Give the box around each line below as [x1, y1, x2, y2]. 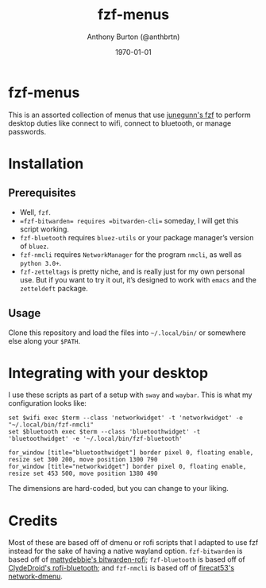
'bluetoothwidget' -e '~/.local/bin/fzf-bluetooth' [8, 435, 183, 443]
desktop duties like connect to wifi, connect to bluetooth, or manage [8, 118, 232, 128]
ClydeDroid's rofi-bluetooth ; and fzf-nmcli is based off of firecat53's [8, 563, 235, 573]
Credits [8, 512, 58, 530]
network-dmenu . [8, 571, 64, 582]
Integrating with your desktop [8, 364, 209, 382]
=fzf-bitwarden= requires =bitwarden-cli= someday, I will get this [19, 216, 239, 225]
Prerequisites [8, 186, 76, 200]
